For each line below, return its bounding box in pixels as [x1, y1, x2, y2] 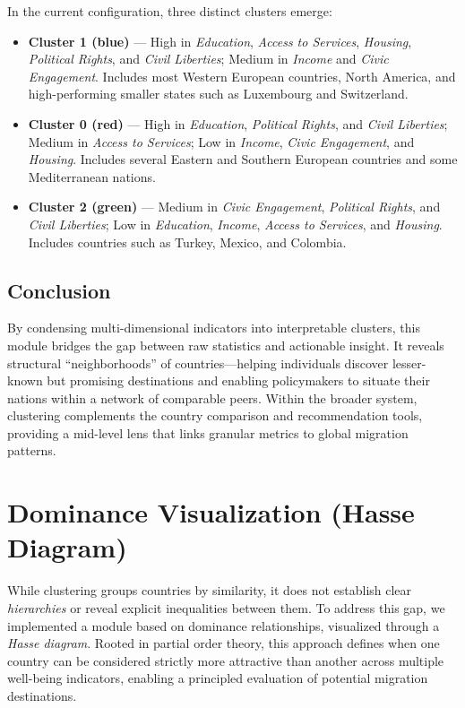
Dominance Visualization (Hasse [7, 494, 415, 531]
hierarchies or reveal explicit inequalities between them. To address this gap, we [7, 598, 445, 617]
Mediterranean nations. [28, 167, 156, 186]
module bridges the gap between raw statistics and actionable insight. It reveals [7, 335, 444, 354]
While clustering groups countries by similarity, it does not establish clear [7, 581, 412, 600]
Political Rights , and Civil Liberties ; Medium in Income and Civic [28, 49, 389, 68]
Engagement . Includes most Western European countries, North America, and [28, 66, 456, 85]
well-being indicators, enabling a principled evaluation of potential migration [7, 669, 428, 687]
